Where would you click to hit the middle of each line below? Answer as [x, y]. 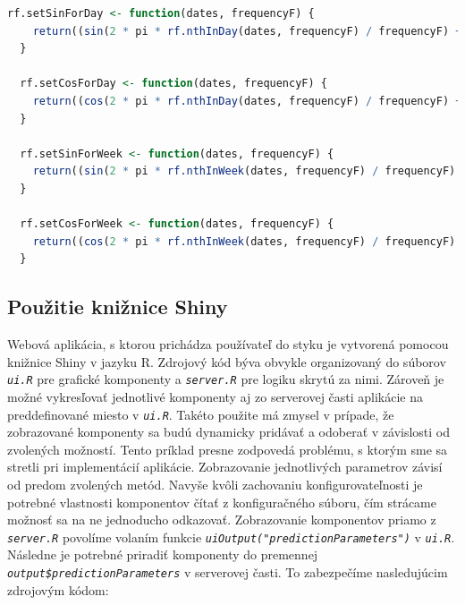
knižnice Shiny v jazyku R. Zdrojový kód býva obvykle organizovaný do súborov [227, 361]
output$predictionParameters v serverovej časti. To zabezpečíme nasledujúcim [228, 572]
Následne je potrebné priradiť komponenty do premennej [163, 554]
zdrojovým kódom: [58, 589]
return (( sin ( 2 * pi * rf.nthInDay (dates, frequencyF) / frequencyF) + [247, 31]
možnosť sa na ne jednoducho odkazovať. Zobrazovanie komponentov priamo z [222, 520]
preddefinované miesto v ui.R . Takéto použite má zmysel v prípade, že [201, 414]
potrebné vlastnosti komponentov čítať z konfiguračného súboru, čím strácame [222, 502]
